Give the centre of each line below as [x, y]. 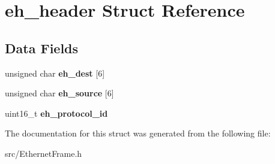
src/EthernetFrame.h [44, 153]
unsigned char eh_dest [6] [55, 73]
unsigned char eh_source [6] [59, 93]
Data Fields [42, 48]
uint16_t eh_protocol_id [56, 113]
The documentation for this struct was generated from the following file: [138, 133]
